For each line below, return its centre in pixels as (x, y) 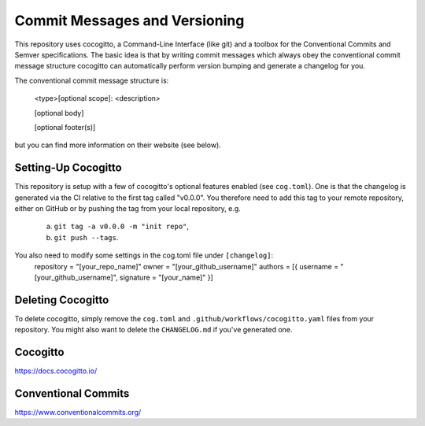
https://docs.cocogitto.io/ (56, 371)
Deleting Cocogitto (62, 300)
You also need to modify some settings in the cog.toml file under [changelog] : (144, 255)
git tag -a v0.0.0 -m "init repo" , (121, 226)
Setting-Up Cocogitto (68, 168)
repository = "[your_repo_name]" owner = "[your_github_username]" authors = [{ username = (186, 266)
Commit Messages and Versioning (129, 20)
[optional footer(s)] (65, 127)
